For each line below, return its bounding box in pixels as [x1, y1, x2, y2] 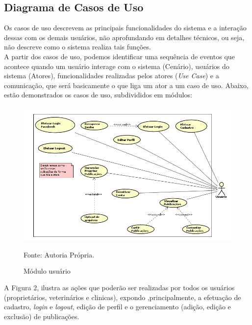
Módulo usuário [24, 266, 71, 276]
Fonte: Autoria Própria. [24, 249, 95, 259]
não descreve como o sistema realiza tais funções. [4, 42, 151, 52]
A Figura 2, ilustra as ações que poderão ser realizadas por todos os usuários [4, 282, 235, 293]
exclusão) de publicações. [4, 311, 79, 321]
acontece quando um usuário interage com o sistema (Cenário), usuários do [4, 61, 229, 71]
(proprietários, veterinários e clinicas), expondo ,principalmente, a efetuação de [4, 292, 241, 302]
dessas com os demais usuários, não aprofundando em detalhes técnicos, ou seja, [4, 32, 245, 42]
